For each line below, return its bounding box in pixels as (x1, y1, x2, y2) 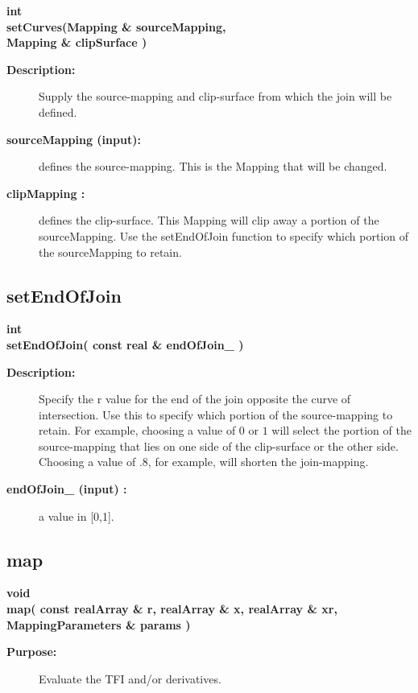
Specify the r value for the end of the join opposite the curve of (39, 390, 351, 407)
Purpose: (6, 643, 57, 660)
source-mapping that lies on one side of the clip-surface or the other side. (39, 437, 399, 454)
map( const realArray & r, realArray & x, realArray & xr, (6, 600, 337, 617)
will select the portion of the (271, 422, 412, 439)
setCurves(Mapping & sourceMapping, (6, 18, 226, 35)
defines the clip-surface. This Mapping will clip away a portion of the (39, 212, 379, 229)
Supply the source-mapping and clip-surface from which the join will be (39, 88, 392, 105)
